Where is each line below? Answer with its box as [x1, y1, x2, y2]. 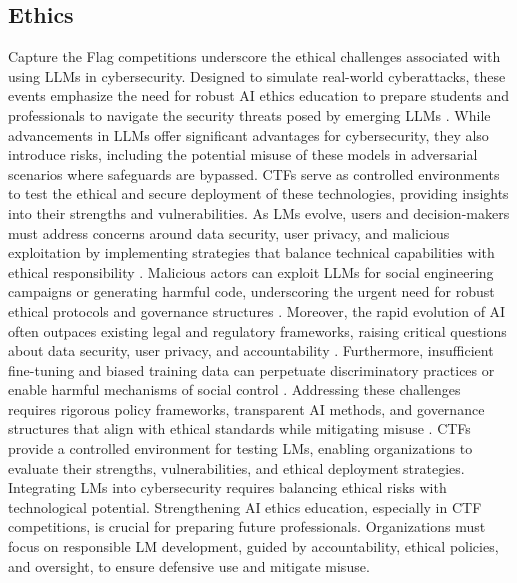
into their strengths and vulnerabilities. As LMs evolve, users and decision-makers [8, 202, 510, 223]
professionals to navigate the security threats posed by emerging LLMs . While [8, 104, 491, 125]
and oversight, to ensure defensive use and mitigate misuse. [8, 555, 370, 576]
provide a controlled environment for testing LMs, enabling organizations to [8, 438, 473, 459]
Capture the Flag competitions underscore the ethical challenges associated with [8, 46, 501, 67]
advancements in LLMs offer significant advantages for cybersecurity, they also [8, 124, 489, 145]
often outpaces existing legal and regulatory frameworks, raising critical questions [8, 320, 507, 341]
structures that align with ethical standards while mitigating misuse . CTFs [8, 418, 471, 439]
